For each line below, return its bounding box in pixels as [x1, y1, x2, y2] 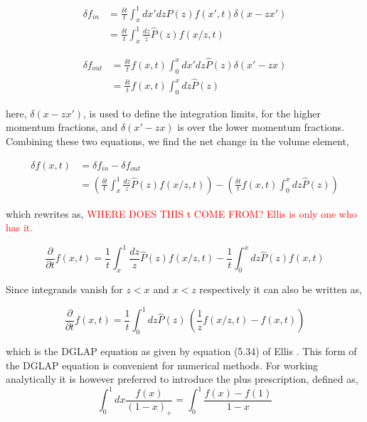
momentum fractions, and [6, 120, 118, 134]
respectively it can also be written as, [199, 282, 362, 297]
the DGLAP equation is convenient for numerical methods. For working [6, 357, 319, 372]
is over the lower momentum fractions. [177, 120, 345, 134]
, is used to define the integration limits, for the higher [83, 105, 321, 120]
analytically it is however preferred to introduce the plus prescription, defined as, [6, 371, 358, 386]
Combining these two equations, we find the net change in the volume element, [6, 133, 349, 148]
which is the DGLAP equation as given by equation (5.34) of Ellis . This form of [6, 343, 357, 358]
